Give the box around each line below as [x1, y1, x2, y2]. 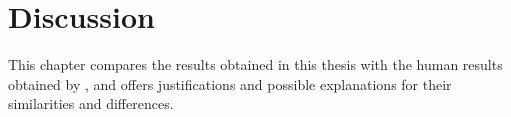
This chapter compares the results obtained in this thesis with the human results [8, 54, 503, 75]
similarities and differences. [8, 93, 174, 114]
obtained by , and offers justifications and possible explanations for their [8, 73, 452, 94]
